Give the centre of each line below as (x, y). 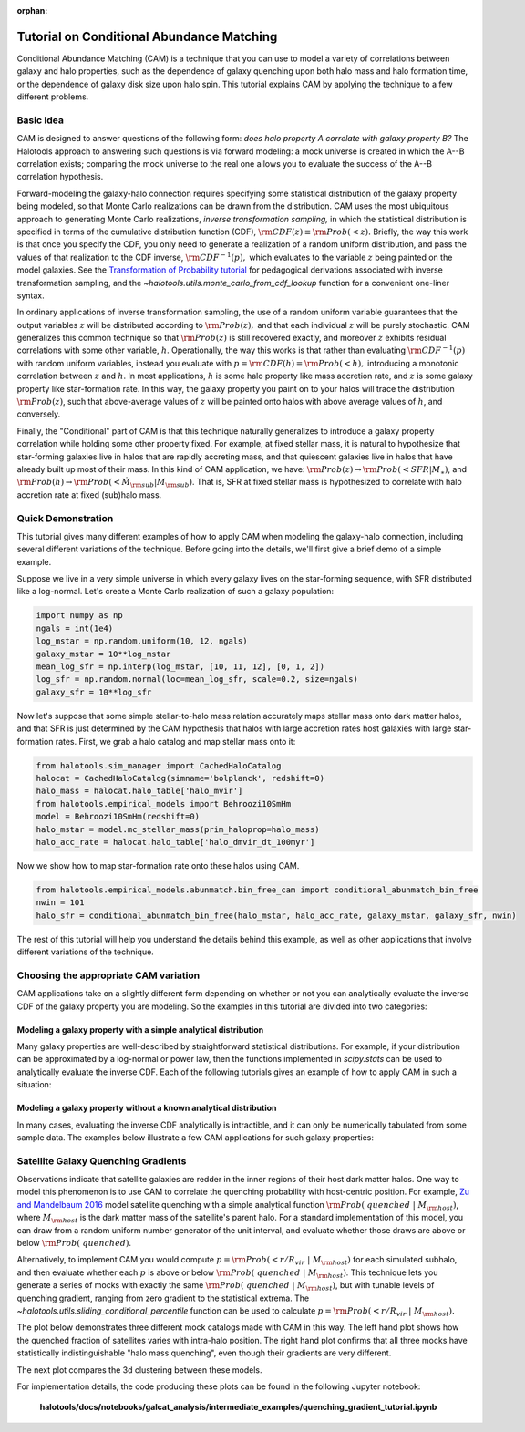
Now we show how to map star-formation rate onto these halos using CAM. (158, 865)
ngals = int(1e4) (75, 628)
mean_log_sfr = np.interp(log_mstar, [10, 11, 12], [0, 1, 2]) (180, 667)
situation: (34, 1085)
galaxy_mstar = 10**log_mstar (103, 654)
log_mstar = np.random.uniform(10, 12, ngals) (142, 641)
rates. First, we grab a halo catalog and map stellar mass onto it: (175, 741)
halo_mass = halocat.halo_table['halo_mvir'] (139, 791)
